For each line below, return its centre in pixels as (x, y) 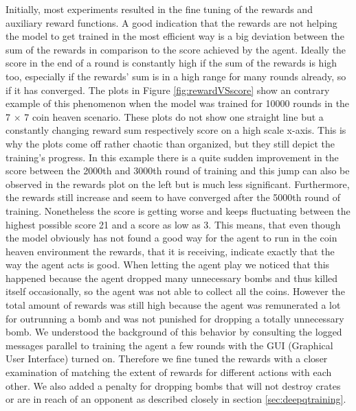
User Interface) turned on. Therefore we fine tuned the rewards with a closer (167, 359)
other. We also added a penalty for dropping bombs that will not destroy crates (173, 385)
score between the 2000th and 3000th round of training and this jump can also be (178, 171)
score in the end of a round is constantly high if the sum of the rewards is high (171, 63)
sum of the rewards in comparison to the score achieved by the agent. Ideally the (176, 49)
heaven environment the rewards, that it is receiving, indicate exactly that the (170, 251)
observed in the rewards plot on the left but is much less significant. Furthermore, (178, 184)
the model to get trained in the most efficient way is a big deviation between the (175, 36)
